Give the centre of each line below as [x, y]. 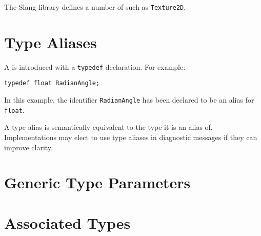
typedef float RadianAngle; [52, 83]
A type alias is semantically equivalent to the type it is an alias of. [108, 127]
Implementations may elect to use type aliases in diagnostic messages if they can [131, 137]
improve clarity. [28, 147]
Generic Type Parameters [97, 182]
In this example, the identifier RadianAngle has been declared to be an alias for [129, 100]
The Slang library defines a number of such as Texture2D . [95, 7]
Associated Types [67, 222]
